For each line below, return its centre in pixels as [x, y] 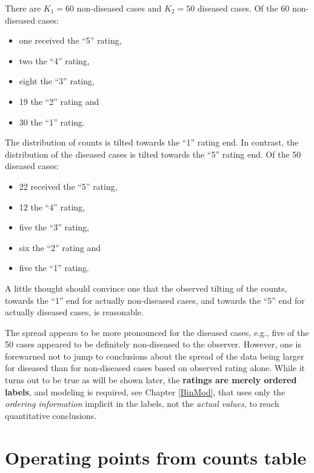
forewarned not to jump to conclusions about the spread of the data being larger [155, 356]
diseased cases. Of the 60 [243, 8]
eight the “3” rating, [57, 81]
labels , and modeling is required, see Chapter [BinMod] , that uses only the [145, 391]
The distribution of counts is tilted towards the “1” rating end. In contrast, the [152, 142]
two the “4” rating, [54, 60]
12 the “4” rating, [52, 206]
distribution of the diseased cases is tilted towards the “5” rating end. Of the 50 [153, 154]
